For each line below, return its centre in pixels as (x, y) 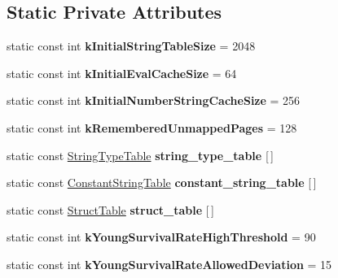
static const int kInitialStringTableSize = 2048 (131, 46)
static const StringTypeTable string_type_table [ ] (140, 155)
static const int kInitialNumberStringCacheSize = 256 (154, 100)
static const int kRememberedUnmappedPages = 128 (152, 127)
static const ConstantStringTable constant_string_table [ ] (162, 182)
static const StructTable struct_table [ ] (110, 209)
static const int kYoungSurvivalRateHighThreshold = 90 (161, 237)
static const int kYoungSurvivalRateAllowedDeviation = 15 (169, 264)
